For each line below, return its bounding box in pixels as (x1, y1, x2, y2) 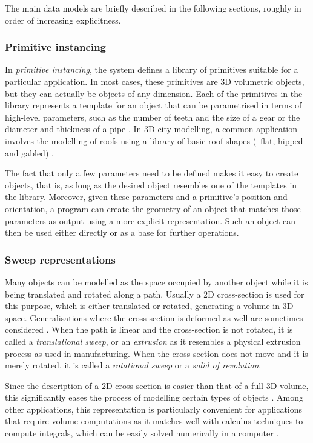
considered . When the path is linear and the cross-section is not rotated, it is (5, 323, 293, 336)
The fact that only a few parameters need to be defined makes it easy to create (5, 167, 298, 179)
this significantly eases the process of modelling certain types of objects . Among (5, 391, 303, 404)
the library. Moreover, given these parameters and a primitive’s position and (5, 190, 288, 203)
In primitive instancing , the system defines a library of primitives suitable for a (5, 63, 298, 76)
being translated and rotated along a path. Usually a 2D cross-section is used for (5, 287, 305, 300)
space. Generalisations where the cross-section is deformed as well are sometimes (5, 311, 303, 324)
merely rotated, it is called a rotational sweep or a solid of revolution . (5, 359, 262, 371)
